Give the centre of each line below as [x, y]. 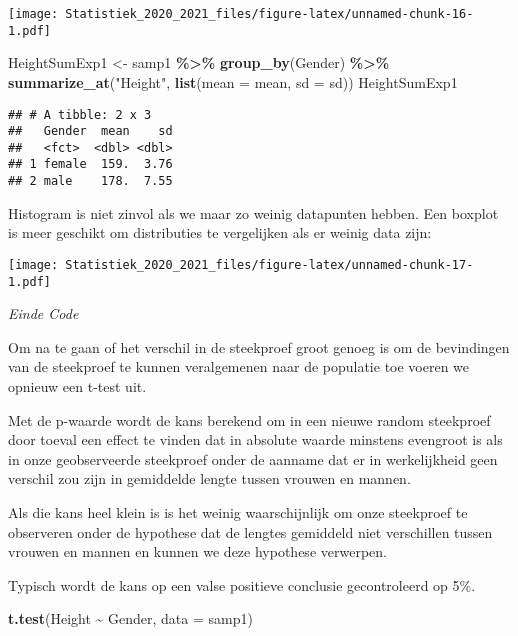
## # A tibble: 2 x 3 [80, 114]
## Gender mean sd [90, 131]
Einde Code [43, 313]
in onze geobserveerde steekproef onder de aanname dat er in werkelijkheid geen [253, 458]
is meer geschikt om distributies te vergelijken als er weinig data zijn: [220, 232]
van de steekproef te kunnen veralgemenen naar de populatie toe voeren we [239, 366]
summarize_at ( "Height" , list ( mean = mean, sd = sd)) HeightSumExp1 [233, 81]
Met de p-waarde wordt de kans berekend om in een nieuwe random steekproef [249, 419]
